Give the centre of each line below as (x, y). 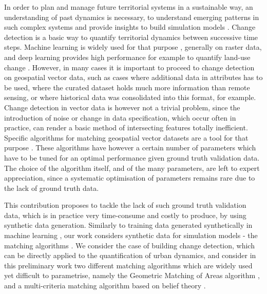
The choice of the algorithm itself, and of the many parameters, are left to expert (132, 168)
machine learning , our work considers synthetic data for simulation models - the (131, 235)
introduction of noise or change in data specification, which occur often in (120, 117)
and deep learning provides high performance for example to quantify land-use (127, 57)
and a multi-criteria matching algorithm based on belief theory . (105, 286)
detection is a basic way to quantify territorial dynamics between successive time (131, 37)
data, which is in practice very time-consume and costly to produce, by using (125, 215)
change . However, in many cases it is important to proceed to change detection (129, 67)
